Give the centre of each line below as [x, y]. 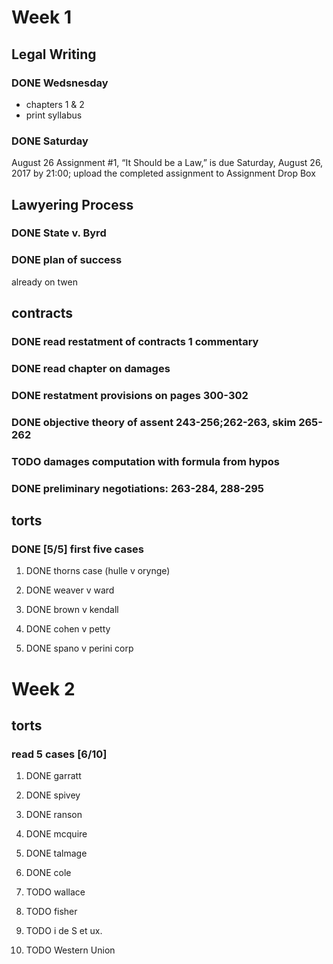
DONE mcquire [56, 834]
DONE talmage [56, 853]
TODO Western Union [70, 950]
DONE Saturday [50, 141]
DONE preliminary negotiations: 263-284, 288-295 [138, 488]
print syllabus [54, 115]
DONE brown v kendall [72, 610]
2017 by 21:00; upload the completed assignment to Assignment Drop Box [163, 173]
